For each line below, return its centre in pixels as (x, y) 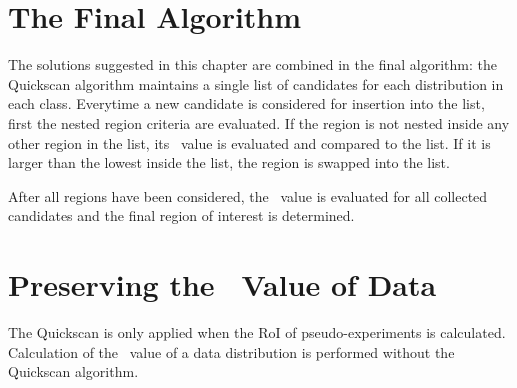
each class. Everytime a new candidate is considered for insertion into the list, (246, 103)
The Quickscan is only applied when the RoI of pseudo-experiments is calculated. (257, 332)
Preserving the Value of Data (222, 284)
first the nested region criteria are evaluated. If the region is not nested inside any (259, 122)
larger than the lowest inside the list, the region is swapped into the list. (229, 162)
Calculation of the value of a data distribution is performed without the (231, 351)
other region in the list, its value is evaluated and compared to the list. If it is (249, 142)
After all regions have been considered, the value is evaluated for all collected (248, 195)
